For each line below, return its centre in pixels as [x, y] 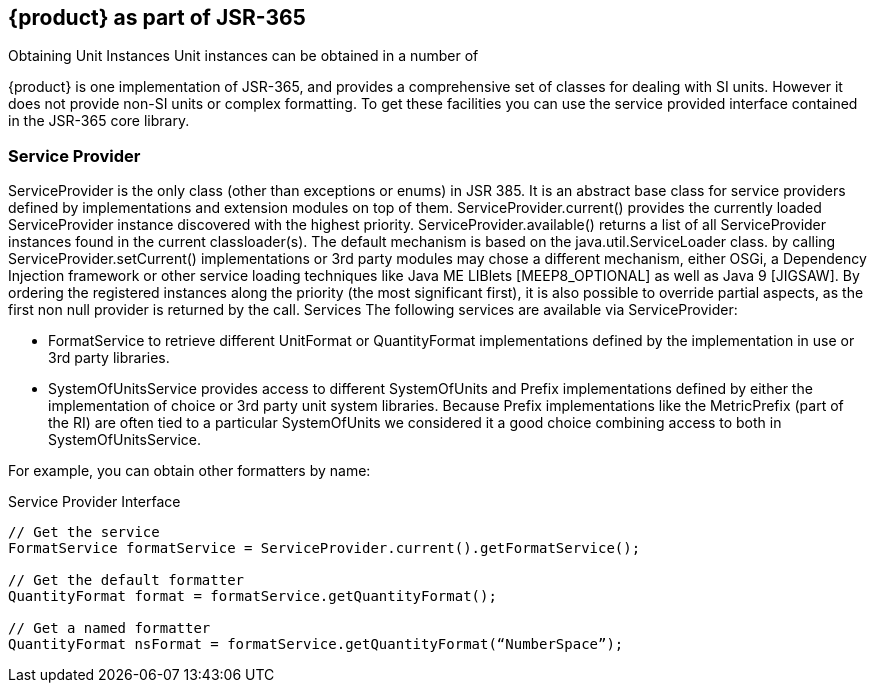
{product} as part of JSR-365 [157, 17]
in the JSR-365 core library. [99, 121]
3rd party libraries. [109, 358]
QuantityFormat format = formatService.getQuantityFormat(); [252, 596]
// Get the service [84, 532]
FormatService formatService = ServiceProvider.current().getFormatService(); [324, 548]
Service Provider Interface [94, 502]
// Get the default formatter [126, 580]
